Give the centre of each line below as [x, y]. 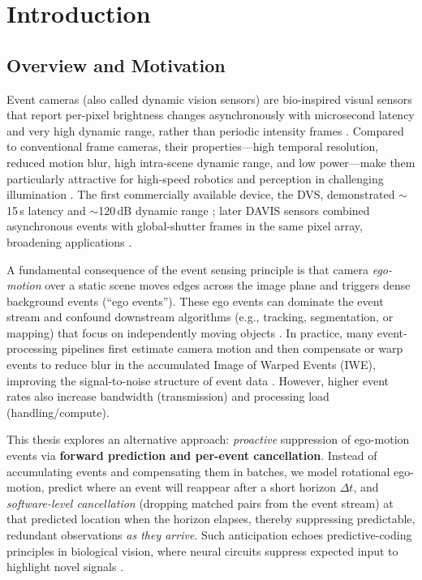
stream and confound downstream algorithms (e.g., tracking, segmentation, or [200, 317]
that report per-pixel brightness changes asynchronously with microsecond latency [211, 115]
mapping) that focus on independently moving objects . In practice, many [190, 332]
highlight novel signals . [65, 567]
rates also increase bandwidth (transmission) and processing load [168, 396]
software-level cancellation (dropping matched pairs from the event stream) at [200, 503]
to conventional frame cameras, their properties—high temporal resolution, [193, 146]
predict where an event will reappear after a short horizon [192, 487]
